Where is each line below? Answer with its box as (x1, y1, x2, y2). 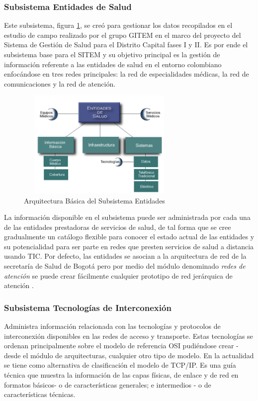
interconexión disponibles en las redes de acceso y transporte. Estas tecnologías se (4, 330, 253, 341)
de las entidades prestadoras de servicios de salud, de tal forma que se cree (4, 221, 231, 232)
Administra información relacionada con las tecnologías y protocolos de (4, 321, 221, 331)
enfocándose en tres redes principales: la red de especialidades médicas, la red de (4, 69, 249, 79)
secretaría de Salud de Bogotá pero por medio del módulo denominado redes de (4, 261, 246, 271)
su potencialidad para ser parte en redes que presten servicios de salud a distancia (4, 241, 254, 251)
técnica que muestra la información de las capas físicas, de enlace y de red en (4, 370, 239, 380)
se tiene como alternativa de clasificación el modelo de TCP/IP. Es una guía (4, 360, 236, 370)
